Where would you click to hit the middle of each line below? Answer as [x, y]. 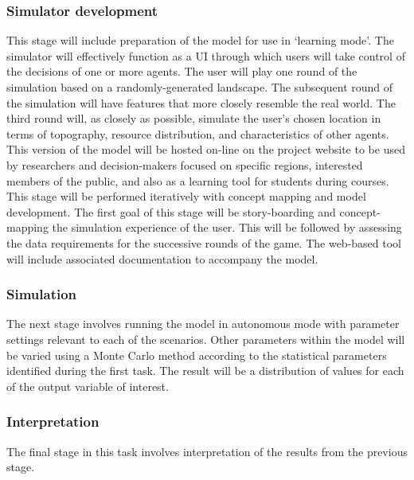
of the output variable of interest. [88, 386]
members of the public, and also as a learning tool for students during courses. [198, 180]
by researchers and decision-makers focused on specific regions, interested [185, 164]
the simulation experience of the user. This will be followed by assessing [227, 227]
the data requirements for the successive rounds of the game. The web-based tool [204, 242]
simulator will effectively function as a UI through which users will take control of [206, 55]
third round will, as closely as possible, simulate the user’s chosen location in [194, 118]
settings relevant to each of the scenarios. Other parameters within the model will [206, 339]
